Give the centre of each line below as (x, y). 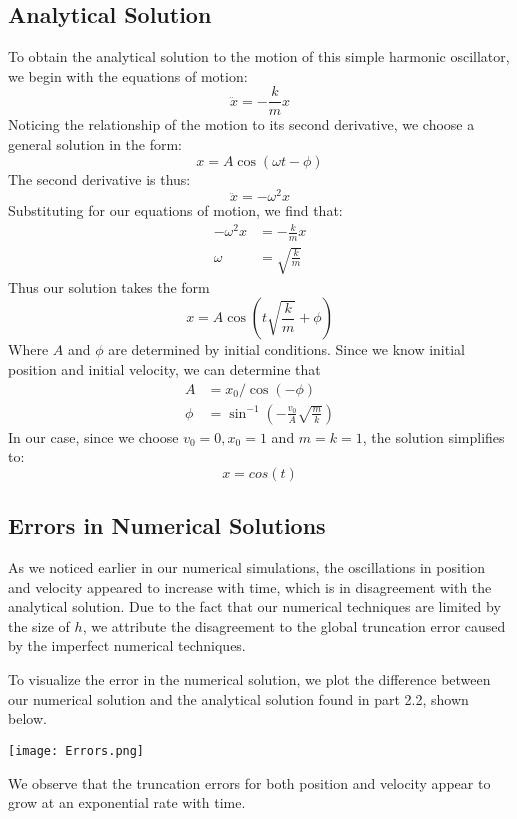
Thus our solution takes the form (109, 286)
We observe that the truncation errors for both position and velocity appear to (249, 782)
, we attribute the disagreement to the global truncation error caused (294, 625)
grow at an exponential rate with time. (127, 802)
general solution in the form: (95, 144)
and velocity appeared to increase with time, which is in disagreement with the (250, 586)
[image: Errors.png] (76, 750)
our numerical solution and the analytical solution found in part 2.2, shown (238, 698)
